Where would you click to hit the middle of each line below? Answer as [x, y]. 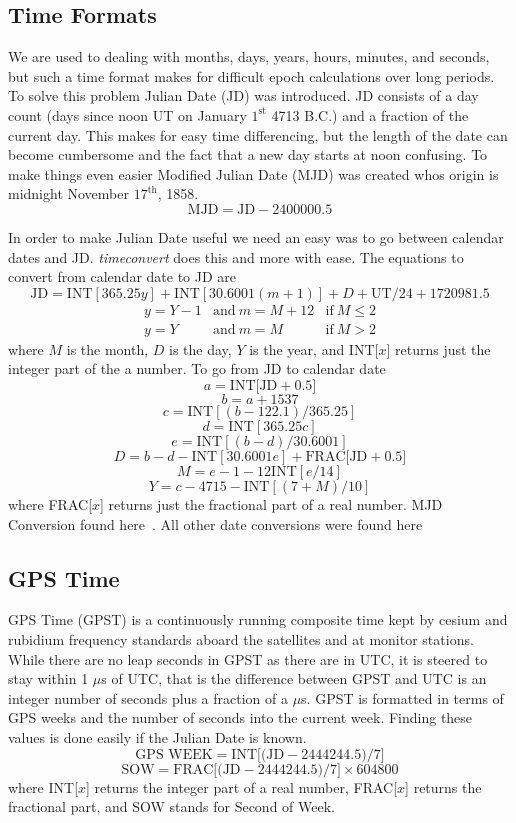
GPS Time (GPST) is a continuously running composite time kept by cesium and [258, 619]
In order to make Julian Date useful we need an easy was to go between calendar [256, 236]
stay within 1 [48, 678]
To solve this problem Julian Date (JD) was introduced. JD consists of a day [243, 95]
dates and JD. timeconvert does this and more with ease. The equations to [236, 256]
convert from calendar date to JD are [122, 276]
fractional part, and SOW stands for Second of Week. [171, 806]
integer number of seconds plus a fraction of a [148, 697]
